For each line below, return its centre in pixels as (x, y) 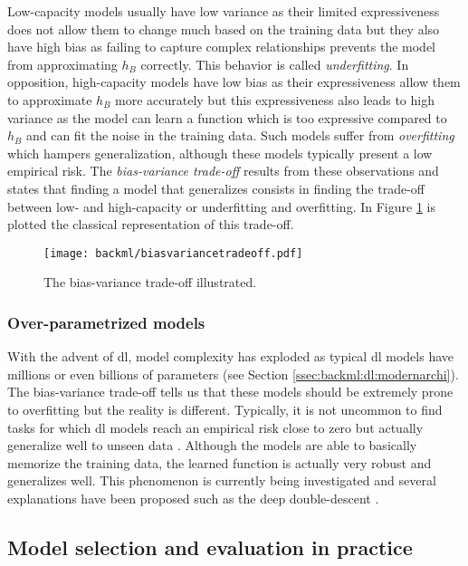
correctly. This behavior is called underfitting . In (275, 64)
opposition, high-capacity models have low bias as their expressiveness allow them (234, 82)
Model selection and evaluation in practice (210, 547)
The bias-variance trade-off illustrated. (150, 282)
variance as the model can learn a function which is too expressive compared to (227, 117)
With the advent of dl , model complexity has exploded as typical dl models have (230, 356)
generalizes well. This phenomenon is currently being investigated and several (222, 480)
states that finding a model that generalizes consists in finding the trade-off (216, 188)
